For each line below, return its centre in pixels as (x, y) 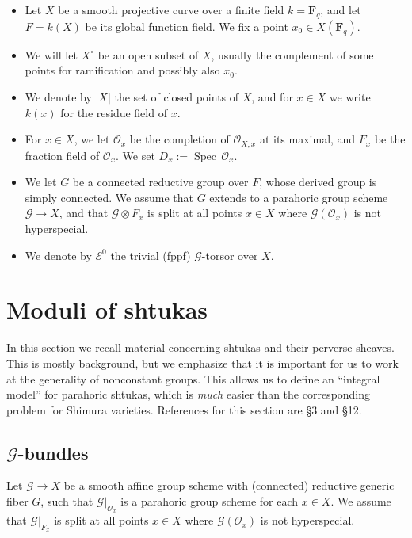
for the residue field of (114, 112)
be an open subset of (148, 54)
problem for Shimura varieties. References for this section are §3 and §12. (184, 409)
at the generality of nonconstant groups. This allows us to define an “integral (193, 378)
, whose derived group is (318, 182)
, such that (67, 501)
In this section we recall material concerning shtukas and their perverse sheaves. (200, 347)
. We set (135, 155)
